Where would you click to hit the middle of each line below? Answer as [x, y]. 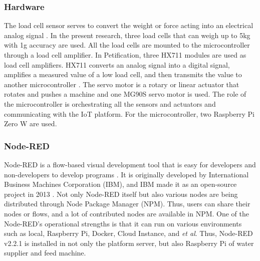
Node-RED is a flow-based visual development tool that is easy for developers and [130, 164]
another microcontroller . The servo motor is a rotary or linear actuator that [122, 84]
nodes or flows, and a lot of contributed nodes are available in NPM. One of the [127, 213]
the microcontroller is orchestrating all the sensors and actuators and [110, 103]
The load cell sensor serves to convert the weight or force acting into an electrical [129, 25]
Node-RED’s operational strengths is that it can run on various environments [123, 223]
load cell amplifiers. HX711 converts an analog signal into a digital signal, [117, 64]
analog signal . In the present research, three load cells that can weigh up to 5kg [127, 35]
